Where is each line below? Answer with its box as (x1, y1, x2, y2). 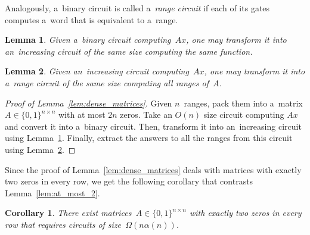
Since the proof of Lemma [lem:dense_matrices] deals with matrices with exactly (5, 163, 302, 176)
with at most (58, 108, 106, 121)
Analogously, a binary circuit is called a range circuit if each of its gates (5, 2, 270, 14)
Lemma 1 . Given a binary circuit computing (5, 33, 171, 46)
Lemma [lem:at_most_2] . (5, 186, 100, 199)
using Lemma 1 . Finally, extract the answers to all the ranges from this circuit (5, 131, 293, 144)
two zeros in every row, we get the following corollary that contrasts (5, 175, 253, 187)
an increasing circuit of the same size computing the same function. (5, 45, 253, 57)
